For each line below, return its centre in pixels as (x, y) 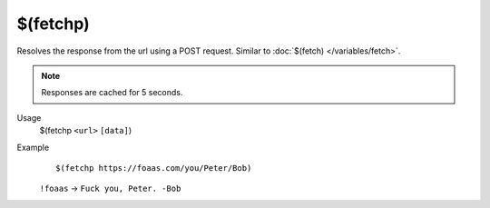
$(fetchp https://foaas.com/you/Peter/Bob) (154, 168)
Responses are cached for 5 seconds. (112, 93)
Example (33, 147)
